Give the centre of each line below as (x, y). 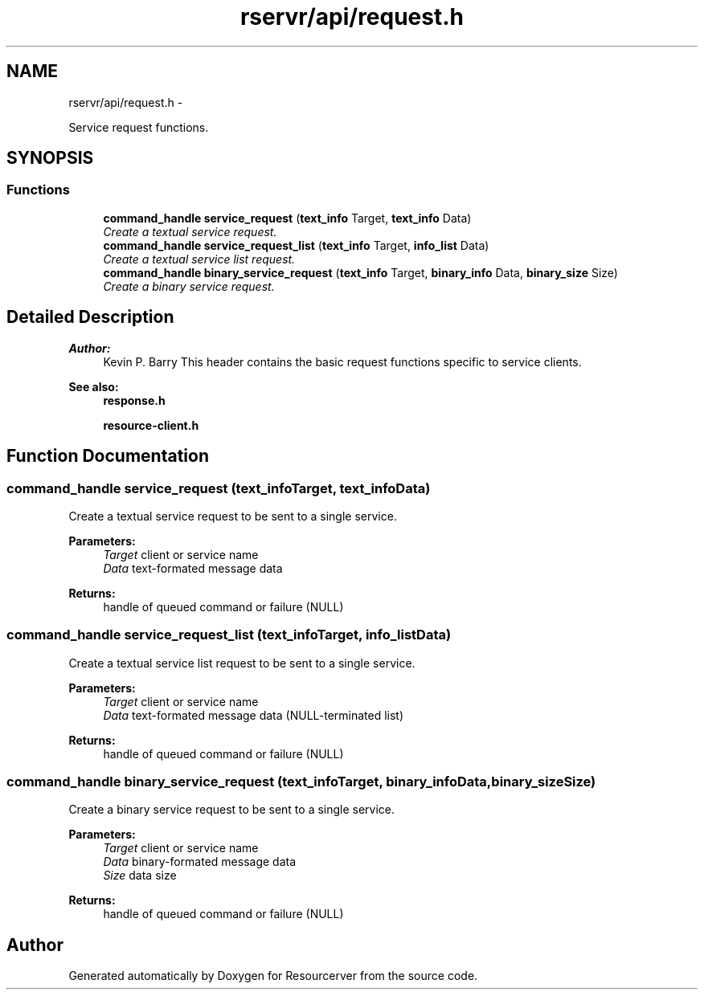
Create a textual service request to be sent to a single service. (233, 516)
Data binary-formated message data (200, 862)
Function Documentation (108, 456)
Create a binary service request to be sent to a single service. (232, 810)
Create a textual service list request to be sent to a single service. (242, 663)
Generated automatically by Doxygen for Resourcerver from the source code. (273, 976)
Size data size (140, 876)
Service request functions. (139, 127)
